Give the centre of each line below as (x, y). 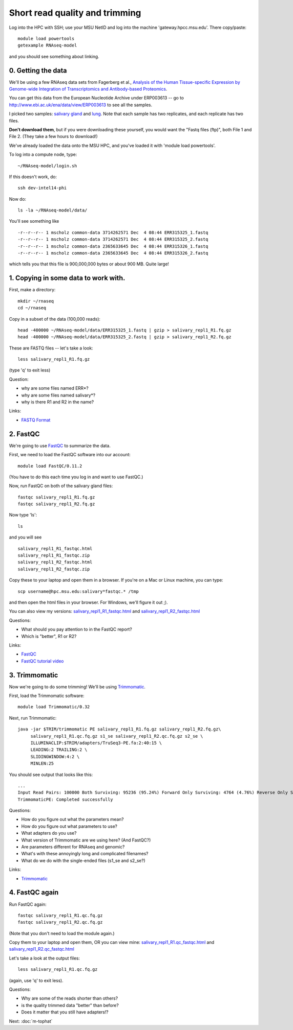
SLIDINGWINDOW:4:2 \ (55, 757)
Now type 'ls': (23, 515)
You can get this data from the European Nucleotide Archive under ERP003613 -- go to (96, 98)
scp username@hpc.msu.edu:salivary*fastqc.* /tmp (78, 591)
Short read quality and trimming (75, 13)
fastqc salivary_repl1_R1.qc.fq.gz (60, 915)
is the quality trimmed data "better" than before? (70, 1005)
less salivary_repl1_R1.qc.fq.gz (58, 970)
